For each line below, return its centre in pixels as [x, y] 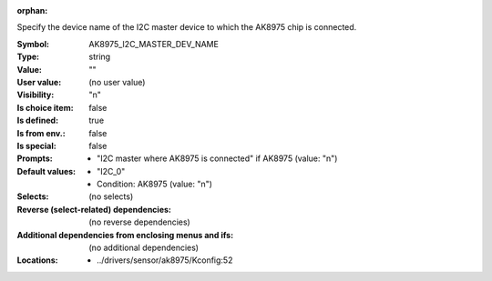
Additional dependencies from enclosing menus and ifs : [125, 235]
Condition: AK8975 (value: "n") [155, 184]
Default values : [46, 171]
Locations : [37, 260]
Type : [28, 57]
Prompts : [35, 158]
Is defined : [38, 120]
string [100, 57]
